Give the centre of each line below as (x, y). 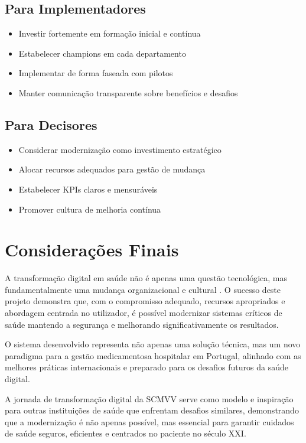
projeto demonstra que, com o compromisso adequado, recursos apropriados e (145, 301)
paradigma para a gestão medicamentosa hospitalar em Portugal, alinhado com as (153, 355)
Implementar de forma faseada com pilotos (96, 73)
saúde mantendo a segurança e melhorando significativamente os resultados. (142, 324)
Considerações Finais (92, 250)
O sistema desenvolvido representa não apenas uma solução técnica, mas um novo (153, 344)
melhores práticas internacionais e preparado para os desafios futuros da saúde (147, 367)
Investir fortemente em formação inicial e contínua (110, 33)
